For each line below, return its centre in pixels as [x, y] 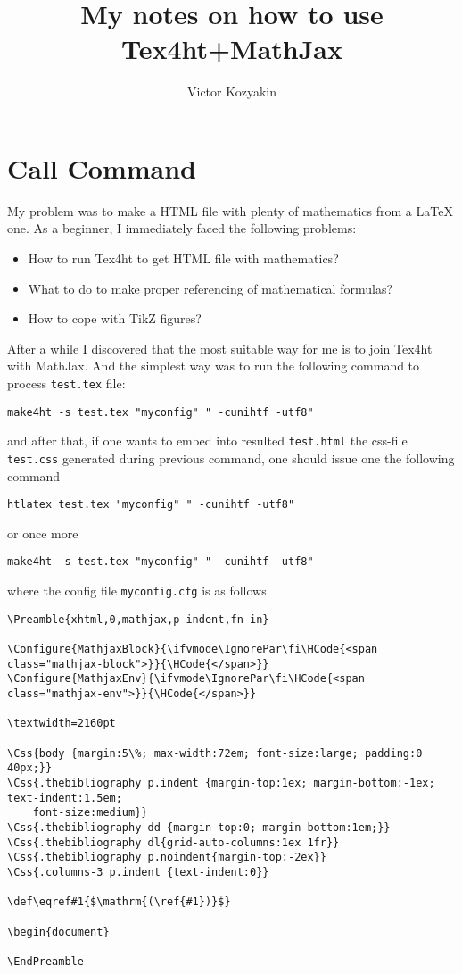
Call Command [102, 167]
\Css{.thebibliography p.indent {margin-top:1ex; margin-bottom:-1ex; [221, 783]
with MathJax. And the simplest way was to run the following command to [214, 366]
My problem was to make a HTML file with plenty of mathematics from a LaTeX [230, 210]
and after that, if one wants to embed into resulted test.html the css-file [207, 441]
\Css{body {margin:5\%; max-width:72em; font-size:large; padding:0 [215, 753]
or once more [43, 533]
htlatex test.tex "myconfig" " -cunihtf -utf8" [151, 505]
